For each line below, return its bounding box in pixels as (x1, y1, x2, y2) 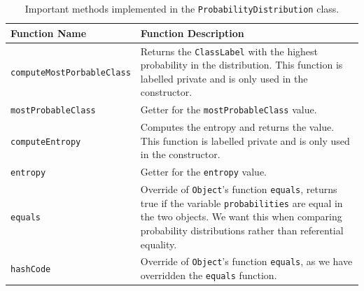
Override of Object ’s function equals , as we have (140, 254, 353, 269)
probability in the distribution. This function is (140, 57, 343, 72)
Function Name (10, 25, 87, 40)
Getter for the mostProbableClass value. (140, 102, 317, 117)
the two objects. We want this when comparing (140, 209, 342, 224)
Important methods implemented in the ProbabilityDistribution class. (24, 1, 339, 15)
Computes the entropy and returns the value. (140, 120, 335, 134)
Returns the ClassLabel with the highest (140, 43, 318, 58)
